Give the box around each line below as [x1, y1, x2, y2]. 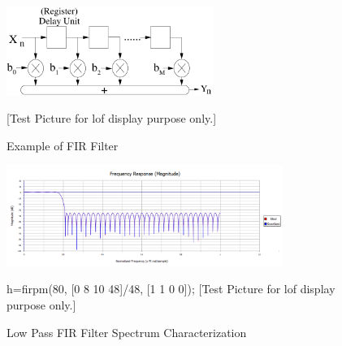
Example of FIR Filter [6, 136, 119, 154]
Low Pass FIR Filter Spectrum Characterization [6, 323, 247, 340]
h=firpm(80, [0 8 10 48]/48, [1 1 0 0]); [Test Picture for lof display [6, 280, 336, 297]
